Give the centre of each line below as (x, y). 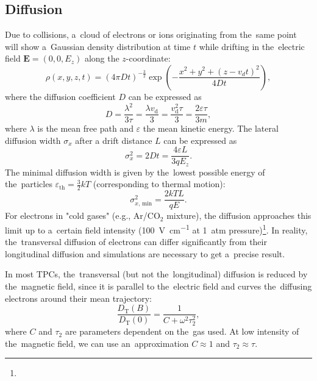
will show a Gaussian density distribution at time (98, 46)
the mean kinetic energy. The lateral (211, 128)
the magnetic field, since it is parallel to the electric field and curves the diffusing (158, 286)
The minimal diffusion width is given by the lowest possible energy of (135, 172)
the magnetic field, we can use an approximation (97, 343)
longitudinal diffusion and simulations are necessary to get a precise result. (145, 253)
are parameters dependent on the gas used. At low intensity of (182, 331)
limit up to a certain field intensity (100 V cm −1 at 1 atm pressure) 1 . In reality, (156, 229)
